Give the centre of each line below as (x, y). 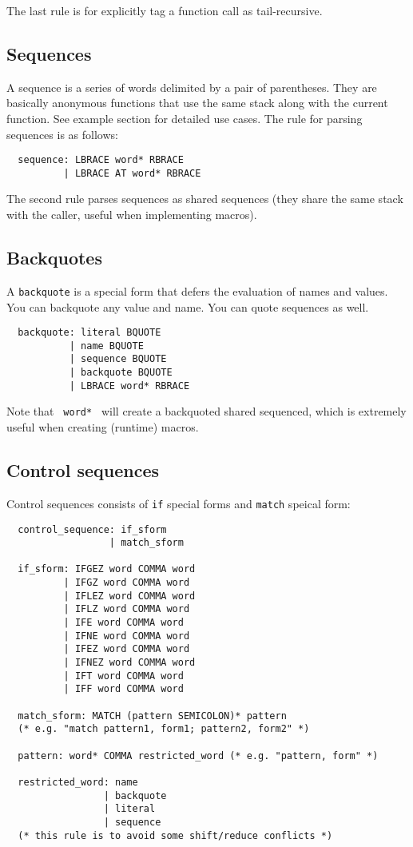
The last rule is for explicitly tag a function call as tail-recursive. (165, 10)
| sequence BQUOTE (118, 359)
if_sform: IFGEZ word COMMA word (107, 569)
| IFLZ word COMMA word (127, 609)
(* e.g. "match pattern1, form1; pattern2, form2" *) (164, 729)
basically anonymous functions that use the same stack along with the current (197, 103)
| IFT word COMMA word (123, 676)
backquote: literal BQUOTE (89, 333)
